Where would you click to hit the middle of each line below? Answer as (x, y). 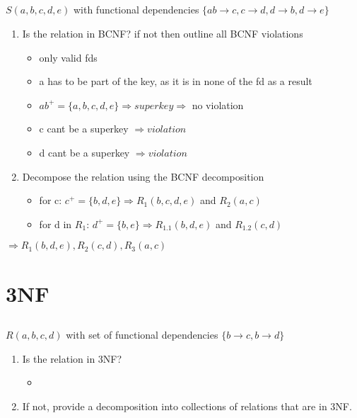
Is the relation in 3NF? (72, 358)
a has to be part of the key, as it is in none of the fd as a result (176, 81)
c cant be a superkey (84, 129)
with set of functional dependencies (142, 335)
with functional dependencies (136, 10)
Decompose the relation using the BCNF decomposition (143, 176)
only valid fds (68, 57)
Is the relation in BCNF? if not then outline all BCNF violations (163, 33)
